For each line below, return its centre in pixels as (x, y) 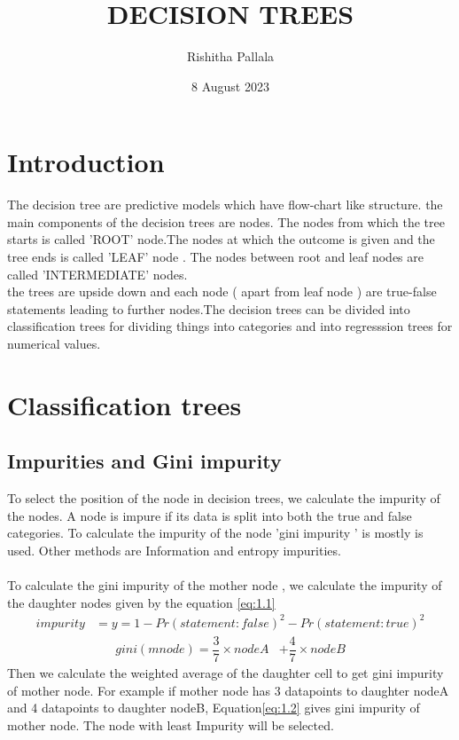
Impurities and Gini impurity (144, 461)
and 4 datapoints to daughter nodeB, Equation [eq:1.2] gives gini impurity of (214, 708)
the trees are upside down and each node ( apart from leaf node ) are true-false (222, 291)
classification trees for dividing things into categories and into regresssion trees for (230, 326)
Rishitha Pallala (230, 56)
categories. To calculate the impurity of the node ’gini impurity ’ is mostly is (215, 533)
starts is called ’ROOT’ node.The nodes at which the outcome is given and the (221, 239)
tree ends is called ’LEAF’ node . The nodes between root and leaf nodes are (215, 257)
